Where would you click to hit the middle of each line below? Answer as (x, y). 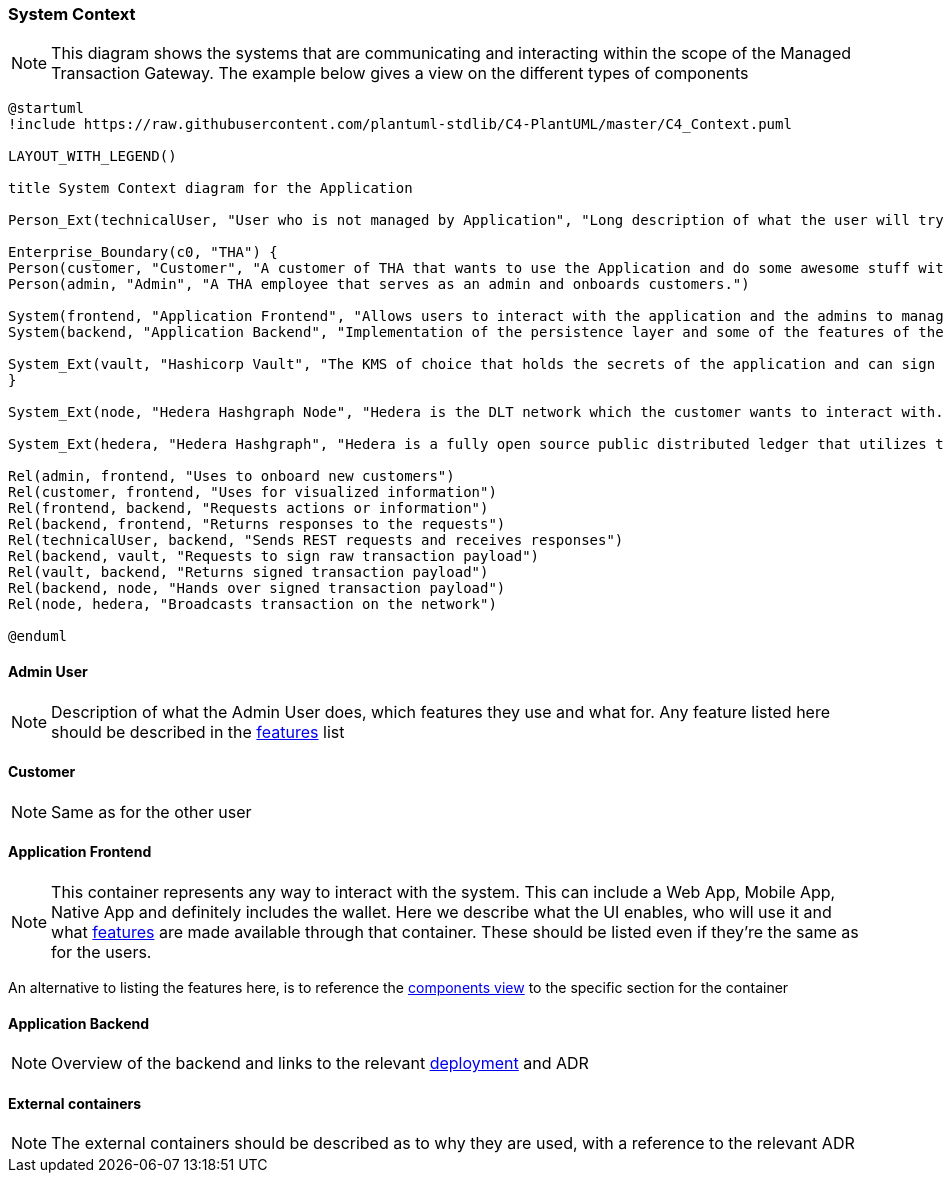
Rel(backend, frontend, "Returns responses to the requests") (257, 524)
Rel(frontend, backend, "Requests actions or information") (248, 508)
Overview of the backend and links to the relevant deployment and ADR (320, 1063)
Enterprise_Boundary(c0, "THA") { (143, 252)
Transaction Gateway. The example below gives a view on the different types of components (400, 73)
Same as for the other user (151, 811)
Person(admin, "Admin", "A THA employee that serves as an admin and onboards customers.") (379, 284)
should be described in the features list (198, 731)
